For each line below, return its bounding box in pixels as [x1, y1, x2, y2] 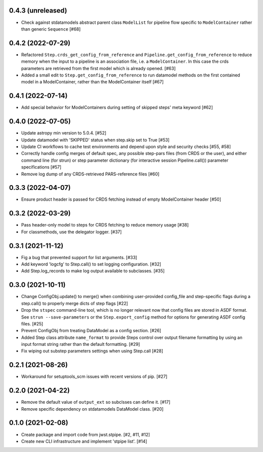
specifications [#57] [21, 164, 62, 170]
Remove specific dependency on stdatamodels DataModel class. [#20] [21, 406, 164, 412]
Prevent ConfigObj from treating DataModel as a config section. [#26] [21, 328, 162, 334]
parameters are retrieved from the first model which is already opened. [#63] [21, 65, 176, 71]
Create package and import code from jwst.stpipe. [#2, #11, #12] [21, 432, 150, 437]
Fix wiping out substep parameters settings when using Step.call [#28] [21, 348, 163, 354]
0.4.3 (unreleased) [9, 6, 68, 15]
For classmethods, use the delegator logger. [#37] [21, 229, 122, 235]
